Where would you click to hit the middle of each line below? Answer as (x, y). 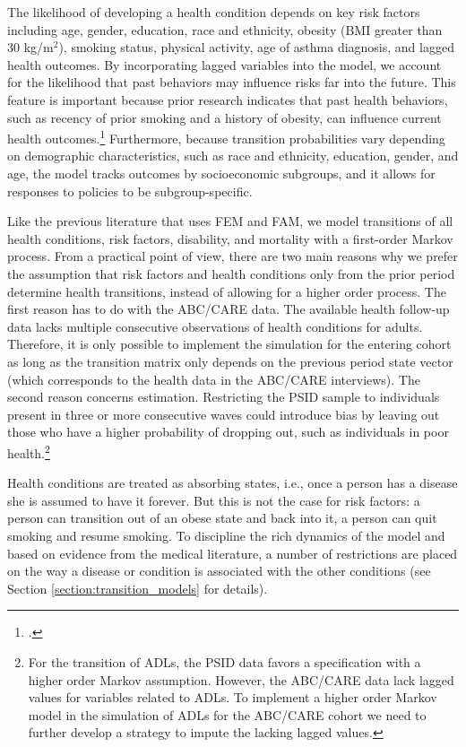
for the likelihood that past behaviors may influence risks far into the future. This (232, 82)
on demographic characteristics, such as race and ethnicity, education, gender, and (233, 156)
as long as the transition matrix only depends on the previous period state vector (230, 361)
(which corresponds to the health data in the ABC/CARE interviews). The (214, 379)
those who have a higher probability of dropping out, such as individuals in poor (228, 432)
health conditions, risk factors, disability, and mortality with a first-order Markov (230, 238)
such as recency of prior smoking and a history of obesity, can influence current (224, 117)
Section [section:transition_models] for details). (138, 588)
